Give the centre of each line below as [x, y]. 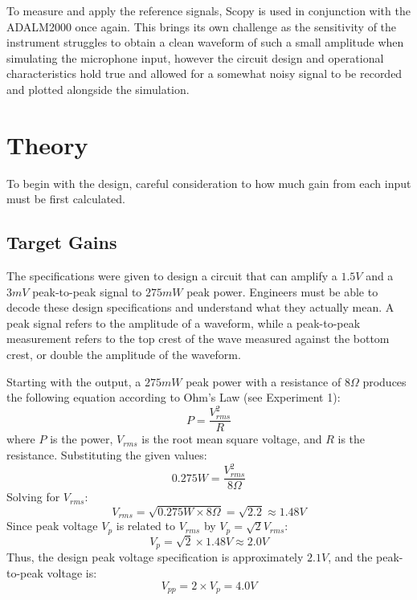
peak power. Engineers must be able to [282, 291]
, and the [350, 557]
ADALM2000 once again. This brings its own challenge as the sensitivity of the [202, 26]
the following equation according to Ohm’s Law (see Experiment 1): [174, 397]
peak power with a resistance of [264, 381]
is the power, [82, 439]
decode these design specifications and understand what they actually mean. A [200, 307]
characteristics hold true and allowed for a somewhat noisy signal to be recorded [204, 73]
